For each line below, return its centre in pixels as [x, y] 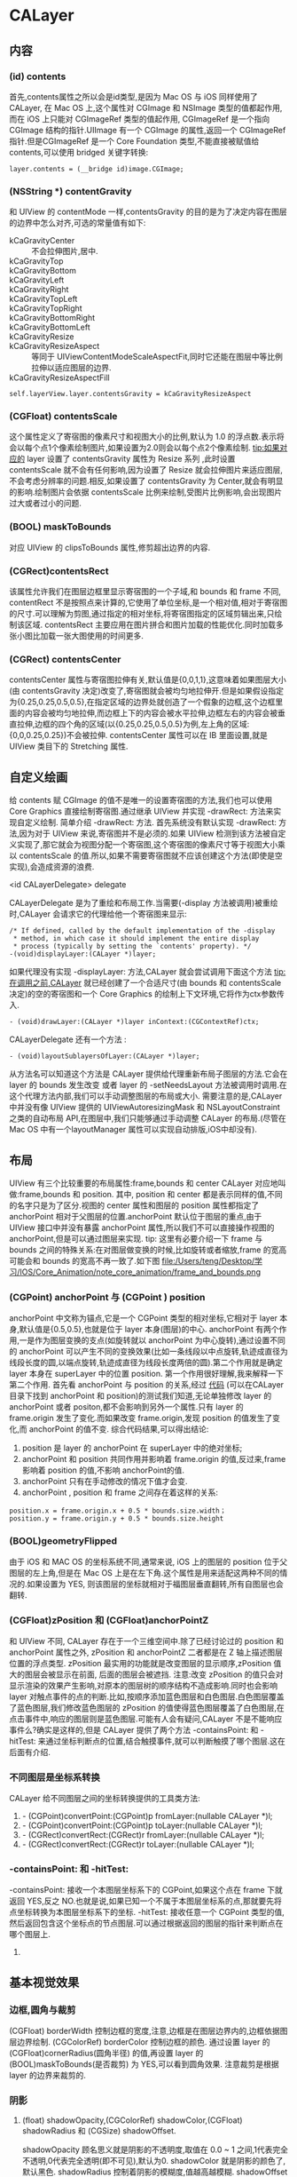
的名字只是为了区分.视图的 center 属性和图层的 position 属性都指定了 [134, 1205]
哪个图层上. [30, 1935]
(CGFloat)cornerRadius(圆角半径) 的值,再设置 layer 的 [106, 2054]
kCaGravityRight [39, 290]
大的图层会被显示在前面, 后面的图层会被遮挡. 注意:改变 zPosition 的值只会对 [146, 1674]
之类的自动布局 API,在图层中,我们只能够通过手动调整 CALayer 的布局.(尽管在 [148, 1118]
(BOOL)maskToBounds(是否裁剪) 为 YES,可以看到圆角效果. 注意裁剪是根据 [144, 2064]
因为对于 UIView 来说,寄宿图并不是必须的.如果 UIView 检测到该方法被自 [149, 834]
